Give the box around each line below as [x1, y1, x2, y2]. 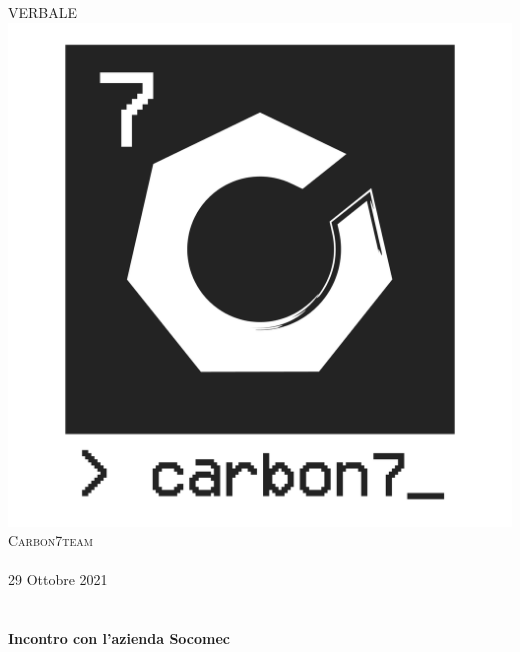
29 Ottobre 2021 [8, 569, 108, 590]
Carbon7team [8, 530, 94, 551]
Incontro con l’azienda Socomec [8, 628, 230, 649]
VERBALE [8, 2, 78, 22]
